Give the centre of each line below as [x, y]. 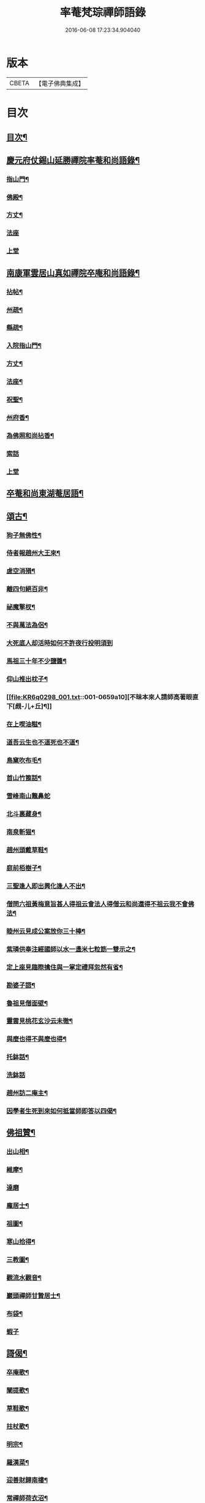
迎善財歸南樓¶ [27, 1480]
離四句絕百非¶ [27, 589]
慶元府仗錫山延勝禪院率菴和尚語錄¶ [73, 160]
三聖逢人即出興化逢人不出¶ [46, 886]
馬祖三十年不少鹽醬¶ [37, 661]
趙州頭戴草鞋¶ [27, 850]
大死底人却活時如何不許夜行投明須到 [60, 643]
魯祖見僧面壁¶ [27, 1003]
